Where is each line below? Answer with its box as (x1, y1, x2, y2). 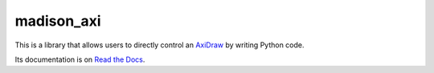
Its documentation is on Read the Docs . (14, 55, 145, 64)
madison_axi (14, 12, 101, 30)
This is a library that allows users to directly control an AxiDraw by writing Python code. (14, 40, 305, 50)
